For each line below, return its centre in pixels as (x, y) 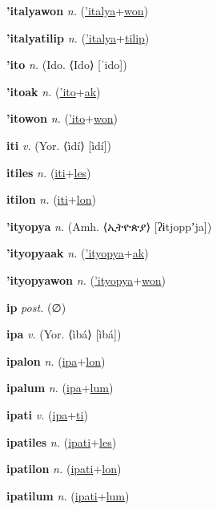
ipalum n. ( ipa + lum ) (60, 388)
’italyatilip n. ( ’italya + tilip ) (78, 37)
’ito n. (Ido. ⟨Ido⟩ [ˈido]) (67, 65)
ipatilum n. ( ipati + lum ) (68, 495)
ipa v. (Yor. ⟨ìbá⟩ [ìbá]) (64, 334)
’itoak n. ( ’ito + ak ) (54, 91)
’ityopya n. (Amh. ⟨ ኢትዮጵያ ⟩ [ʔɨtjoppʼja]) (109, 226)
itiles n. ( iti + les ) (49, 172)
